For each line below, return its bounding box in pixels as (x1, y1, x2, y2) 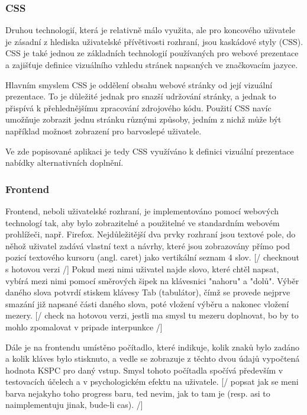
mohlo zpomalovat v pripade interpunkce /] (5, 320, 163, 333)
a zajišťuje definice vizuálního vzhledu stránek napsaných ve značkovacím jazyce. (5, 59, 298, 70)
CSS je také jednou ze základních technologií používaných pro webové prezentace (5, 47, 299, 59)
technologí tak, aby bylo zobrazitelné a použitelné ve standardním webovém (5, 216, 280, 229)
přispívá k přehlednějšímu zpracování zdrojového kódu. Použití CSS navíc (5, 101, 272, 114)
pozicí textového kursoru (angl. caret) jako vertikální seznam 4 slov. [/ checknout (5, 251, 299, 263)
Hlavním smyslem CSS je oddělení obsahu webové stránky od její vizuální (5, 78, 273, 91)
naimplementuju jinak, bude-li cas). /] (5, 398, 143, 411)
